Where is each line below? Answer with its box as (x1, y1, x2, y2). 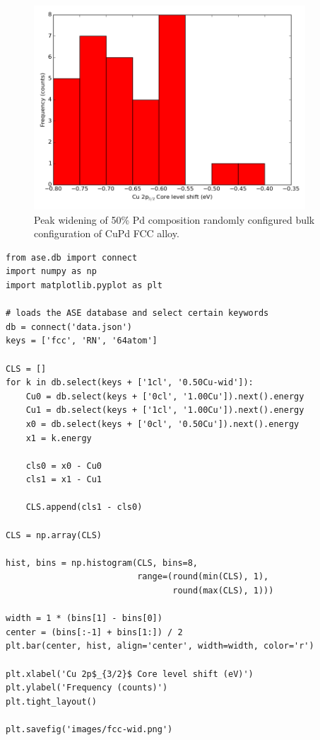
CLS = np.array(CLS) (6, 530, 102, 540)
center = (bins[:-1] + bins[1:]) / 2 (6, 627, 183, 637)
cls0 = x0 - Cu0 (25, 460, 102, 471)
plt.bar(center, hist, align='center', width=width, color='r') (6, 641, 314, 651)
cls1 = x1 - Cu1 (25, 474, 102, 485)
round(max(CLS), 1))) (172, 586, 274, 596)
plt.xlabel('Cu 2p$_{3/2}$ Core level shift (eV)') (6, 668, 254, 679)
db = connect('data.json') (6, 321, 132, 332)
